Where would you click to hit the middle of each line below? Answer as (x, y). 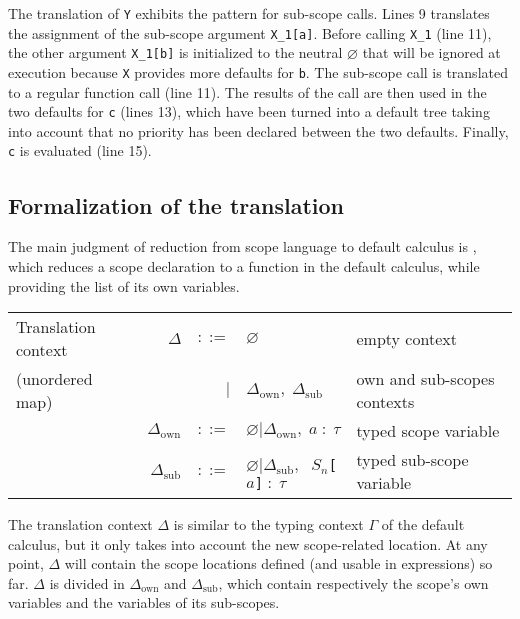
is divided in (87, 582)
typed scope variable (428, 431)
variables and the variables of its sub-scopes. (144, 602)
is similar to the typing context (268, 524)
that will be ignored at (431, 52)
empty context (406, 338)
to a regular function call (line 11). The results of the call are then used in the (247, 91)
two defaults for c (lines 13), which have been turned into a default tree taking (249, 111)
